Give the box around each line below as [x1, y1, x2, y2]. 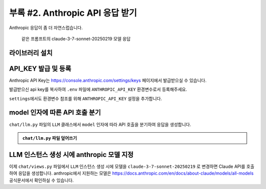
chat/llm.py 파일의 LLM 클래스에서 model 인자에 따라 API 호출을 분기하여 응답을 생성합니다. [9, 121, 192, 127]
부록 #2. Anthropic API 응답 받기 [9, 7, 137, 18]
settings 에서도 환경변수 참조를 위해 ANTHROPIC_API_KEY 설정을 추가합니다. [9, 95, 162, 101]
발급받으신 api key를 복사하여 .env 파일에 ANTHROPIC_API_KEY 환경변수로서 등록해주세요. [9, 86, 187, 92]
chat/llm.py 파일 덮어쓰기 [22, 135, 77, 141]
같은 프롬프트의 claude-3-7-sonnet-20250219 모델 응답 [21, 36, 131, 41]
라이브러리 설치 [9, 48, 53, 57]
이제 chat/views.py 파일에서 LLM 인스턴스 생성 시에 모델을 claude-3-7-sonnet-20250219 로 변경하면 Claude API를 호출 [9, 163, 255, 169]
